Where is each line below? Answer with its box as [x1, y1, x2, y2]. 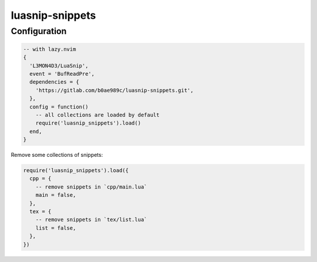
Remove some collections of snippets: [11, 152, 103, 159]
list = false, [35, 224, 76, 231]
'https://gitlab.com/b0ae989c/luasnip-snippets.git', [35, 87, 194, 93]
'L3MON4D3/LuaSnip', [29, 62, 89, 69]
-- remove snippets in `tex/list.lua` [35, 216, 147, 223]
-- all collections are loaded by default [35, 112, 160, 118]
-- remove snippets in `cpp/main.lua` [35, 183, 147, 190]
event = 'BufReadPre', [29, 70, 95, 77]
